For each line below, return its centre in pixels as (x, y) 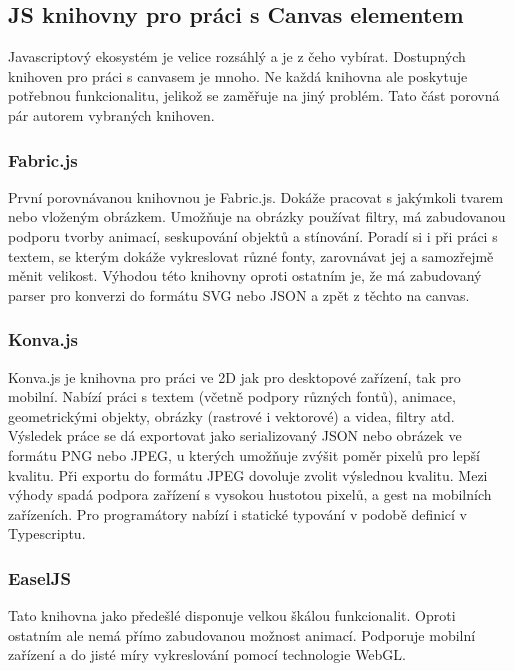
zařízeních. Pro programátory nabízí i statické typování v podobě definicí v (238, 513)
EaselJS (39, 577)
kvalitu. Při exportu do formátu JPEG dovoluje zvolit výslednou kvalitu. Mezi (248, 474)
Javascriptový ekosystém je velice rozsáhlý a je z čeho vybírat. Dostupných (237, 56)
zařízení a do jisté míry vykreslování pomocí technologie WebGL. (207, 654)
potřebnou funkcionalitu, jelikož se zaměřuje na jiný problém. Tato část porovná (254, 95)
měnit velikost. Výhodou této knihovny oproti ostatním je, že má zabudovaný (245, 275)
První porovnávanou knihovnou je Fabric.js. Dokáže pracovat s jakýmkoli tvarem (256, 196)
